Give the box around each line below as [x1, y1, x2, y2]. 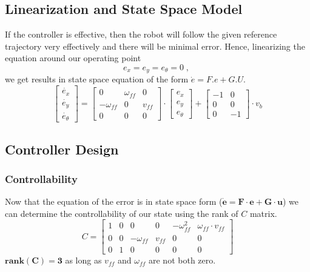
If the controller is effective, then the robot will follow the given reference [5, 28, 277, 41]
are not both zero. [149, 254, 216, 267]
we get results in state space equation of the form [5, 73, 189, 85]
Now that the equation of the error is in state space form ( [5, 195, 223, 208]
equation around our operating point [5, 51, 141, 64]
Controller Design [5, 139, 119, 158]
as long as [65, 254, 102, 267]
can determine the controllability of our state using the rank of [5, 207, 238, 219]
